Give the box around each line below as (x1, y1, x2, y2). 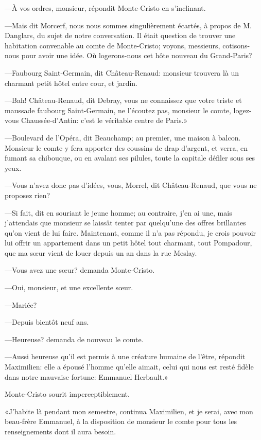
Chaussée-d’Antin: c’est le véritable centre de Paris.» (21, 115, 188, 126)
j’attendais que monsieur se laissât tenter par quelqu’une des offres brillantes (5, 217, 246, 228)
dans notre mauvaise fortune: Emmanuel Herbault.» (5, 371, 168, 382)
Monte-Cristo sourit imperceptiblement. (5, 389, 130, 399)
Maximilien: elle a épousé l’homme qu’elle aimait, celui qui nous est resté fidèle (5, 361, 254, 372)
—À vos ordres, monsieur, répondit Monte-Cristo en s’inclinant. (5, 3, 206, 13)
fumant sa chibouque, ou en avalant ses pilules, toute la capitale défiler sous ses (5, 152, 255, 163)
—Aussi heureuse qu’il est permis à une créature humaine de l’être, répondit (5, 351, 246, 362)
